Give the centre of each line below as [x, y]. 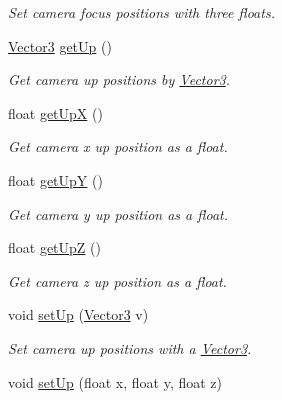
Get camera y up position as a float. [118, 213]
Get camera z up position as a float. [117, 280]
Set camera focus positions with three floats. [141, 12]
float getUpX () [55, 112]
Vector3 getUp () [60, 45]
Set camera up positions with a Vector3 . [130, 347]
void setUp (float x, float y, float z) [115, 381]
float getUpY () [55, 179]
